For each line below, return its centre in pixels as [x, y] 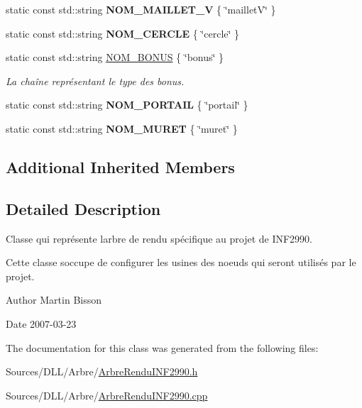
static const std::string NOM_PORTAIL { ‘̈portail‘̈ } [127, 105]
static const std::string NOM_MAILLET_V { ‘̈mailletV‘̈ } [141, 9]
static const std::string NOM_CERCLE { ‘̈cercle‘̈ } [123, 33]
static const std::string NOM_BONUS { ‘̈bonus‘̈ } [115, 57]
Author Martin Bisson [54, 300]
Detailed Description [83, 208]
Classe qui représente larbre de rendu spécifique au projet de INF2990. [159, 238]
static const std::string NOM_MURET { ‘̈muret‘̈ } [122, 128]
